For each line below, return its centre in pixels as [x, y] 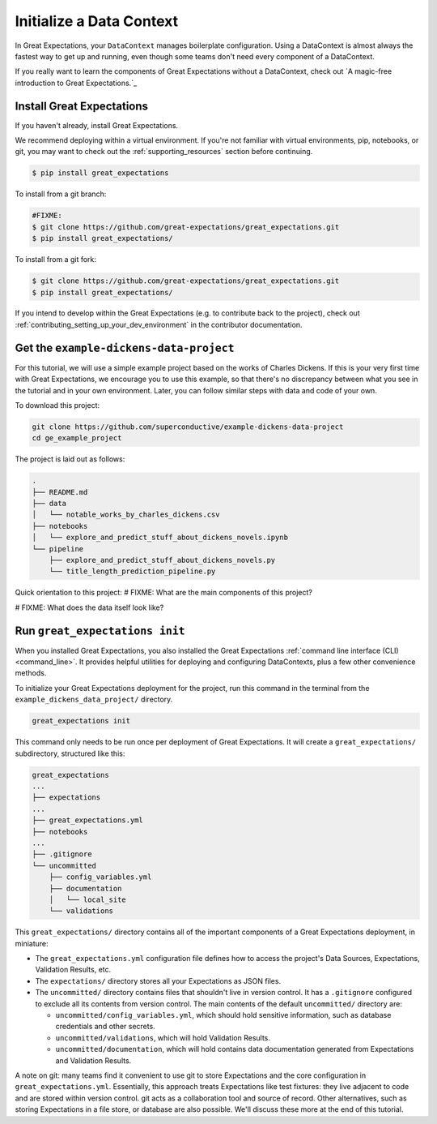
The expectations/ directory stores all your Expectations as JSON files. [158, 980]
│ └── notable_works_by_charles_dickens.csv [126, 515]
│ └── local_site [88, 899]
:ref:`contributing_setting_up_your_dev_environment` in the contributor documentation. [159, 324]
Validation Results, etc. [73, 970]
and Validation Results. [93, 1060]
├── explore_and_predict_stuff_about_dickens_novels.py [162, 560]
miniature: [32, 943]
